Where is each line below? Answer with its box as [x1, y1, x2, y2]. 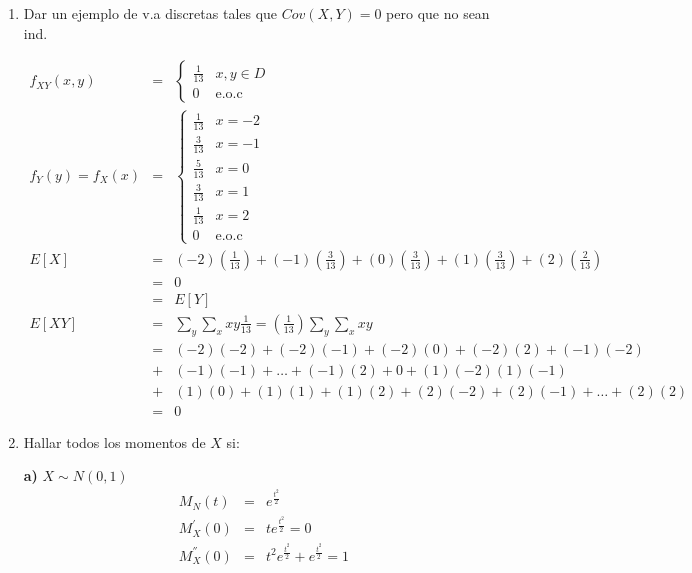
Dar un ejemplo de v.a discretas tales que [23, 3, 278, 23]
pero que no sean [386, 3, 490, 23]
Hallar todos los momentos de [23, 431, 206, 452]
